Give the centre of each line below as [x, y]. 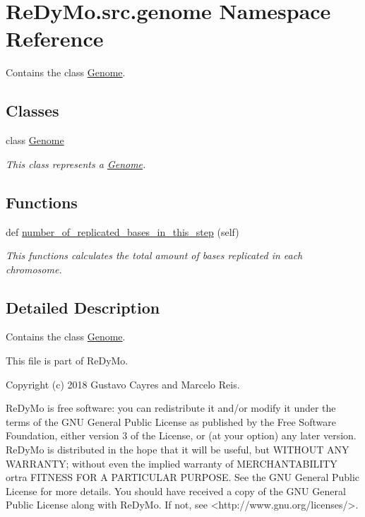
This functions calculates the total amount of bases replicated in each [154, 255]
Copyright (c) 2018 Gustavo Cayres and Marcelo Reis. [123, 384]
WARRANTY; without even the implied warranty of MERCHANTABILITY [172, 463]
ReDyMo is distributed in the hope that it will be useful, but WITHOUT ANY [178, 450]
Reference [55, 38]
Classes [32, 111]
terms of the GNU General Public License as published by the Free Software [171, 421]
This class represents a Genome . [76, 164]
